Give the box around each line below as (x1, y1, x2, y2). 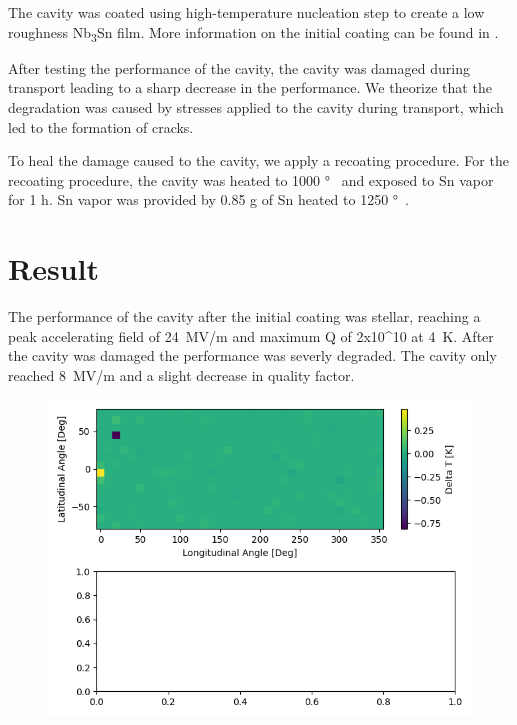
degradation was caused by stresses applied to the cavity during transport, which (8, 96, 504, 117)
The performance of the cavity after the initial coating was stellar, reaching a (8, 306, 481, 326)
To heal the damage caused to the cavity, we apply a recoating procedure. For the (8, 150, 509, 171)
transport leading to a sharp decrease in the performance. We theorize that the (8, 77, 492, 98)
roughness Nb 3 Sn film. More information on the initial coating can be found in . (8, 21, 499, 45)
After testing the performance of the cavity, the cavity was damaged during (8, 57, 470, 78)
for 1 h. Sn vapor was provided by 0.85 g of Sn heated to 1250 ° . (8, 189, 409, 210)
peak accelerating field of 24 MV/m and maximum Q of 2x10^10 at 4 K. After (8, 325, 494, 346)
